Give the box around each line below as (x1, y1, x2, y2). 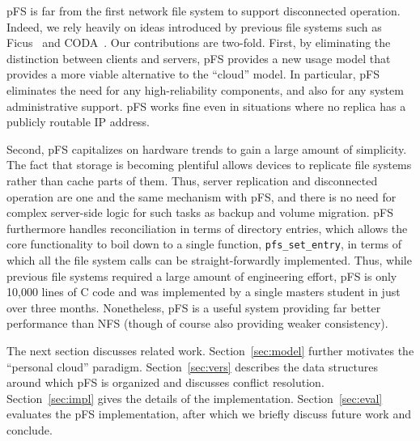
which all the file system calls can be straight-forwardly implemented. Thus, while (6, 251, 412, 268)
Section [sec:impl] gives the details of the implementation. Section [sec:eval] (6, 389, 383, 406)
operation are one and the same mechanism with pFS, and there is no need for (6, 188, 397, 205)
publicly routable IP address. (6, 113, 151, 130)
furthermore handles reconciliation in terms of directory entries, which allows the (6, 219, 408, 236)
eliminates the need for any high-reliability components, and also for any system (6, 81, 404, 98)
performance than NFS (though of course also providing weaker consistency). (6, 315, 388, 332)
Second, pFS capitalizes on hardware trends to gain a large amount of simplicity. (6, 140, 407, 157)
